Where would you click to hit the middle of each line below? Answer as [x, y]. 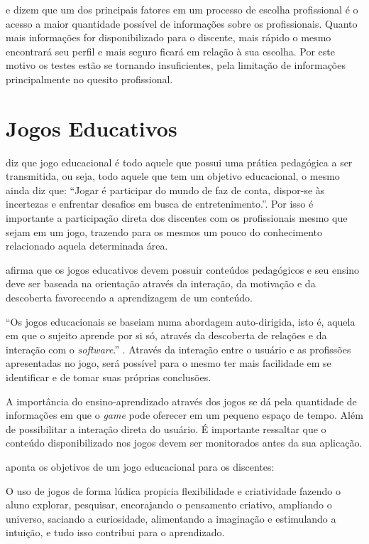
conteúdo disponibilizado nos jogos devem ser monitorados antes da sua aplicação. [184, 443]
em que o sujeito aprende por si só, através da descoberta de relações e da [166, 335]
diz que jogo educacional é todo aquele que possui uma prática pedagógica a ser [179, 162]
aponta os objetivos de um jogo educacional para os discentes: [140, 466]
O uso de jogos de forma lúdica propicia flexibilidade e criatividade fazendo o [174, 490]
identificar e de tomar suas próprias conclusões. [109, 377]
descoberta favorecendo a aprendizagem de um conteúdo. [129, 298]
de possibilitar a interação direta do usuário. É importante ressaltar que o [166, 428]
